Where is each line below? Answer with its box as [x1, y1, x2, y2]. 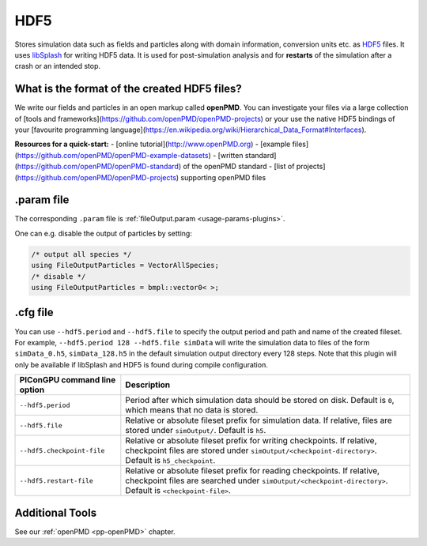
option [19, 384, 45, 395]
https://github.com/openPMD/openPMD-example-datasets [17, 150, 209, 160]
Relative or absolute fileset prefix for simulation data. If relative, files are [125, 415, 393, 426]
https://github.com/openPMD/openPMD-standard [17, 162, 179, 171]
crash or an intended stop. [14, 62, 101, 71]
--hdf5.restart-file [19, 476, 94, 485]
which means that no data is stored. [125, 405, 259, 416]
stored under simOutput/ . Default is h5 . [125, 425, 266, 436]
